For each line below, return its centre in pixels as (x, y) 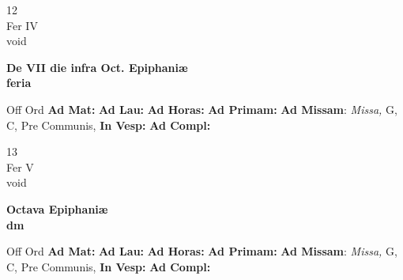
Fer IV (22, 25)
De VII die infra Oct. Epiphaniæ (97, 67)
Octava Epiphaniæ (57, 208)
